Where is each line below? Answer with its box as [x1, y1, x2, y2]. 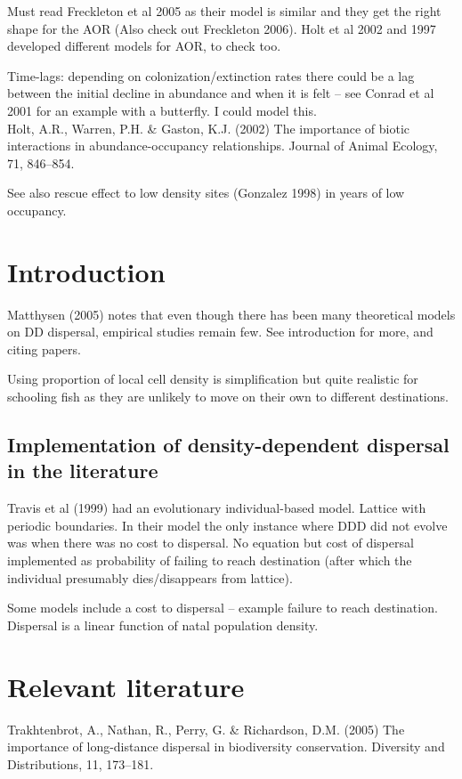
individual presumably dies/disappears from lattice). [7, 568, 293, 587]
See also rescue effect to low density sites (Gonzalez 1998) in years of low [7, 183, 405, 202]
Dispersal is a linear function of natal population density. [7, 615, 319, 634]
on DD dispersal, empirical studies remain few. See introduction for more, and [7, 322, 434, 341]
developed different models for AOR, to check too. [7, 37, 281, 55]
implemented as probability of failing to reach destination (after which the [7, 551, 412, 569]
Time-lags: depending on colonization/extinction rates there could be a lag [7, 66, 415, 85]
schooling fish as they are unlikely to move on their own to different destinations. [7, 387, 449, 406]
